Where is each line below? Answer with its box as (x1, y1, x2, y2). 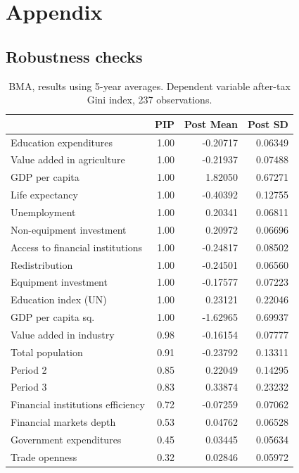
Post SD (248, 116, 288, 131)
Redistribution (11, 257, 73, 272)
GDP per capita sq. (11, 310, 95, 324)
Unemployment (11, 204, 76, 219)
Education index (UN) (11, 292, 107, 307)
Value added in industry (11, 327, 115, 341)
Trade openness (11, 449, 77, 464)
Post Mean (184, 116, 238, 131)
